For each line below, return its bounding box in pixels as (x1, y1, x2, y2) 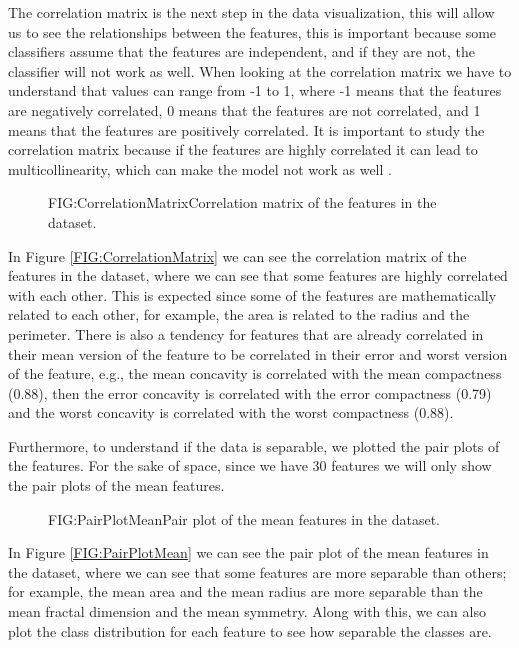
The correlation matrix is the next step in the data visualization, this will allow (8, 2, 495, 22)
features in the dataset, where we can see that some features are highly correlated (8, 265, 508, 286)
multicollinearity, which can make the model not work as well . (8, 158, 392, 179)
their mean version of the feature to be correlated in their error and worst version (8, 343, 508, 364)
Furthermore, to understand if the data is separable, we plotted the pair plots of (8, 435, 500, 456)
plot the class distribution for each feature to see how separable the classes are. (8, 620, 492, 641)
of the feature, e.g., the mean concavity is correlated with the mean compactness (8, 363, 502, 384)
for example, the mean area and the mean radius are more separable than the (8, 581, 483, 602)
